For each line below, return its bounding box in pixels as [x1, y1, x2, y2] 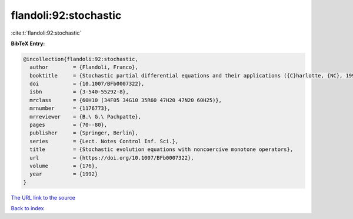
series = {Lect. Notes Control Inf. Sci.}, [29, 138, 179, 144]
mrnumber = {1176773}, [29, 105, 111, 112]
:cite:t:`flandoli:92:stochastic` [11, 29, 82, 36]
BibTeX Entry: [11, 40, 45, 47]
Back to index [11, 205, 44, 212]
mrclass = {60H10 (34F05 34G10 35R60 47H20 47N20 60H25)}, [29, 97, 222, 103]
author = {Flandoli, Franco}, [29, 64, 138, 70]
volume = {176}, [29, 163, 98, 169]
